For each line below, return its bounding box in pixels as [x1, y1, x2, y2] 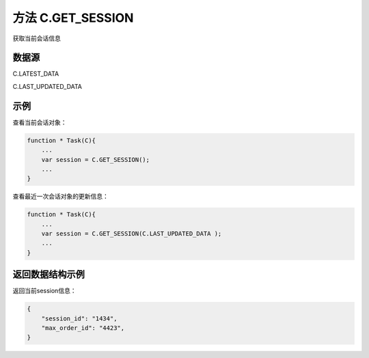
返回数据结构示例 [12, 268, 85, 280]
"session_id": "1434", [41, 314, 118, 322]
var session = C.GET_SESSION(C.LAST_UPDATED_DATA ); [41, 230, 222, 238]
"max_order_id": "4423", [41, 325, 125, 332]
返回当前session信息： [12, 287, 77, 295]
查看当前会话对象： [12, 118, 67, 126]
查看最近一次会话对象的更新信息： [12, 192, 109, 201]
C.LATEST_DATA [12, 70, 59, 78]
